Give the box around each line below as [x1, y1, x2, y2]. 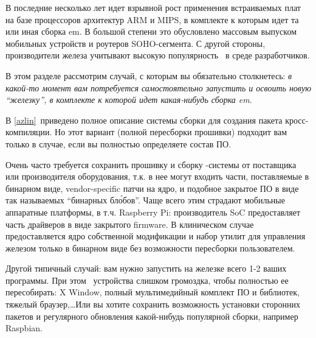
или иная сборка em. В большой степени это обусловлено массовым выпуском [5, 25, 297, 38]
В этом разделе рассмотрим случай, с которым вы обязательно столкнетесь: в [5, 69, 292, 82]
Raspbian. [5, 322, 43, 334]
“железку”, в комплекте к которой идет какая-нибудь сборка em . [5, 93, 252, 106]
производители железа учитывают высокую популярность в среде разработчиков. [5, 49, 310, 62]
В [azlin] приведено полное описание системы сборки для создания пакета [5, 113, 283, 126]
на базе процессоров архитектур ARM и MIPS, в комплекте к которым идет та [5, 13, 299, 26]
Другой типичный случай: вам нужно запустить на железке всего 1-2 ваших [5, 262, 287, 275]
